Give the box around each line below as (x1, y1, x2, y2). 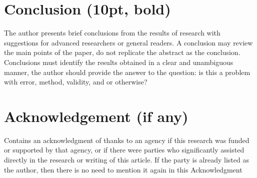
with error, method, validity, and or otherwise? (4, 76, 147, 87)
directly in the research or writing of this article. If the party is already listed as (4, 154, 249, 164)
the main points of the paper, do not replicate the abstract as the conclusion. (4, 47, 240, 57)
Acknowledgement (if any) (4, 105, 188, 126)
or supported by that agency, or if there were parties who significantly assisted (4, 144, 244, 155)
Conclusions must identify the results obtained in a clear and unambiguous (4, 56, 233, 67)
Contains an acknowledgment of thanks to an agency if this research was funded (4, 134, 249, 145)
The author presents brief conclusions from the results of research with (4, 27, 220, 38)
